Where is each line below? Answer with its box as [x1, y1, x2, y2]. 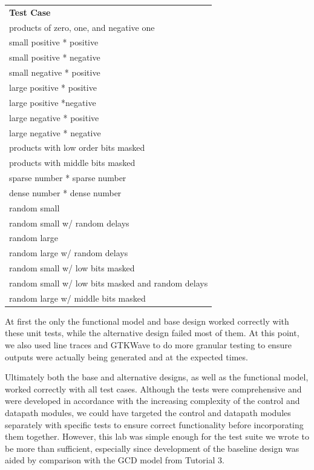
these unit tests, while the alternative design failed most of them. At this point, [5, 326, 299, 339]
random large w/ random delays [9, 247, 128, 259]
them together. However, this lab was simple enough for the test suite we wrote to [5, 430, 309, 443]
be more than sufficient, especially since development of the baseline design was [5, 442, 299, 454]
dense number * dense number [9, 186, 122, 199]
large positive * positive [9, 81, 97, 93]
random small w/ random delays [9, 216, 129, 229]
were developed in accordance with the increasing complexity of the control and [5, 394, 300, 407]
